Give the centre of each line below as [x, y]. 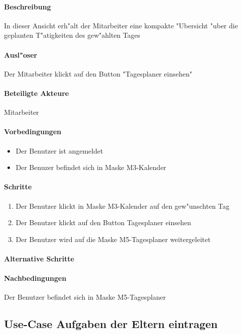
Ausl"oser [21, 54]
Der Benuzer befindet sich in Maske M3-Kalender [91, 167]
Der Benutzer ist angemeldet [59, 150]
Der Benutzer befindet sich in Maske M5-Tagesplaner [85, 297]
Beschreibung [28, 6]
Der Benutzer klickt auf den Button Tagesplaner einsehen [103, 222]
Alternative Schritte [39, 258]
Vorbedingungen [33, 131]
